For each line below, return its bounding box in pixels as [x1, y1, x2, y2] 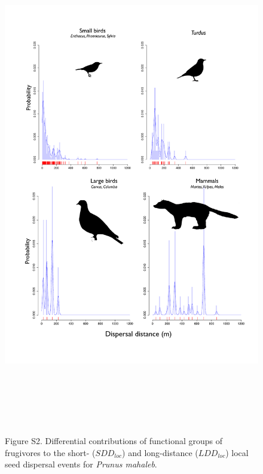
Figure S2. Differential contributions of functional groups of [5, 435, 222, 447]
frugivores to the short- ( [5, 446, 96, 458]
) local [225, 446, 249, 458]
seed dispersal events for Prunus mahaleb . [5, 458, 157, 470]
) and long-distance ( [122, 446, 198, 458]
